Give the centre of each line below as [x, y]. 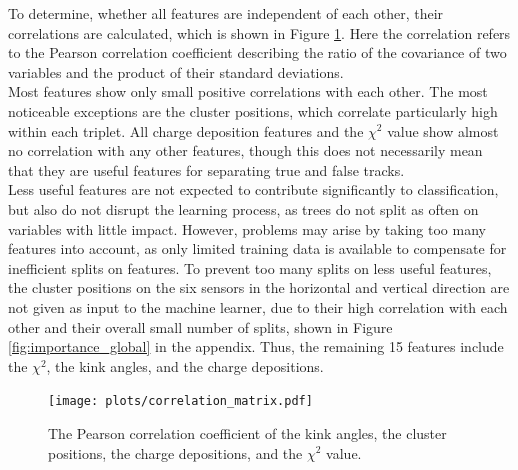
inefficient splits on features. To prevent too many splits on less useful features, [250, 267]
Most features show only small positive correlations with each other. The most [248, 91]
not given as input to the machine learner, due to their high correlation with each [258, 306]
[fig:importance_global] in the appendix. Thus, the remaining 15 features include [256, 346]
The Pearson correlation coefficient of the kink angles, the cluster [247, 432]
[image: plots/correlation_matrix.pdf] [180, 401]
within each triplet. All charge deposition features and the [186, 130]
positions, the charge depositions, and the [175, 452]
